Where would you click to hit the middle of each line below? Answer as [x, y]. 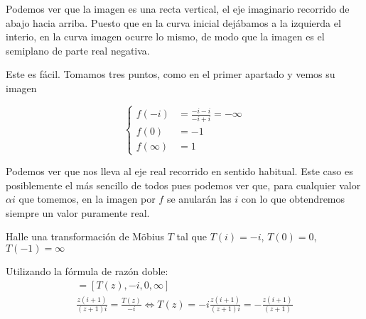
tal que [192, 236]
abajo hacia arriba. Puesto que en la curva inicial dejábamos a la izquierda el [173, 22]
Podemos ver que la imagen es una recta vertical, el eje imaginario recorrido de [178, 9]
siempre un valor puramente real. [78, 212]
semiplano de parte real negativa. [78, 50]
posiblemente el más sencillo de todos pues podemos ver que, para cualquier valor [183, 185]
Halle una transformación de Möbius [85, 236]
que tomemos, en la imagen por [87, 199]
